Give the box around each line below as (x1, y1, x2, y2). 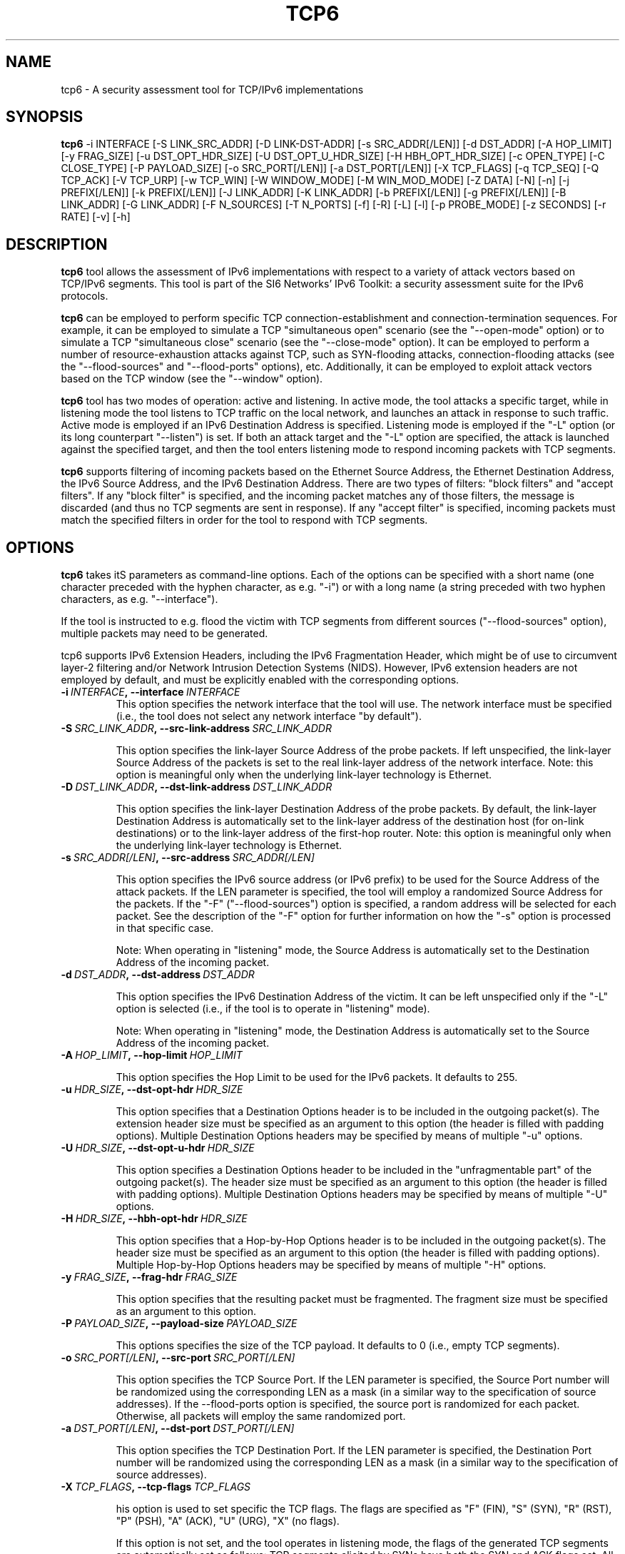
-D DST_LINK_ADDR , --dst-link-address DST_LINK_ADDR (61, 781, 332, 793)
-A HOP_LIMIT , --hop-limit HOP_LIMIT (61, 1049, 243, 1062)
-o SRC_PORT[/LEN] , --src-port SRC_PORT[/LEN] (61, 1351, 295, 1364)
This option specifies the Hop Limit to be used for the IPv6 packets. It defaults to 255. (116, 1071, 518, 1084)
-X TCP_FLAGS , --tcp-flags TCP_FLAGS (61, 1481, 251, 1493)
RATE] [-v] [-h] (61, 210, 131, 223)
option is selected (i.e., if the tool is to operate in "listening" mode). (116, 1002, 430, 1015)
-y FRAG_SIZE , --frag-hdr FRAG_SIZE (61, 1271, 238, 1284)
